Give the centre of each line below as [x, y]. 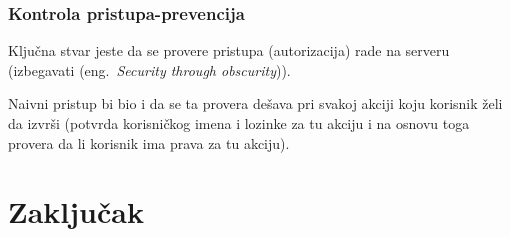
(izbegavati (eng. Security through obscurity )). [149, 69]
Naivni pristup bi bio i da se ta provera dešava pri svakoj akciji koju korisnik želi [255, 103]
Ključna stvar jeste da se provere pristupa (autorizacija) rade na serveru [229, 50]
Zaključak [76, 211]
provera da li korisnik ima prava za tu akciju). [149, 142]
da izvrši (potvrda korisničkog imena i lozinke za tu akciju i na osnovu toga [239, 123]
